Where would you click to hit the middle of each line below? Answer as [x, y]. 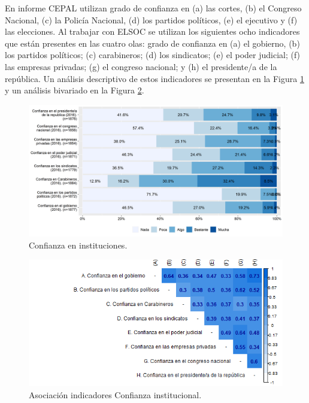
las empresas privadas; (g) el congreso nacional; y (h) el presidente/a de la [141, 66]
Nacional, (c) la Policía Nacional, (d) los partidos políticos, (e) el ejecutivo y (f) [151, 19]
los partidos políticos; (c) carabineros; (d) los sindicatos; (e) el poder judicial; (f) [153, 55]
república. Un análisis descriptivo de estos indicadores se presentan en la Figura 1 [154, 78]
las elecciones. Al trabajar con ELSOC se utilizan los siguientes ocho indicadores [152, 31]
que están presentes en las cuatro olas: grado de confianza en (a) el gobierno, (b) [152, 43]
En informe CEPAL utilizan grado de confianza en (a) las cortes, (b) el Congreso [153, 8]
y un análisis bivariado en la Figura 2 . [75, 90]
